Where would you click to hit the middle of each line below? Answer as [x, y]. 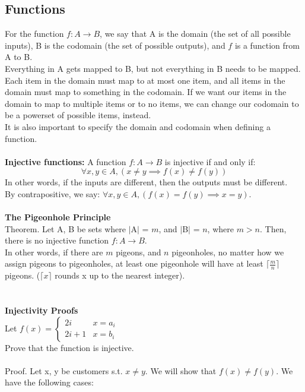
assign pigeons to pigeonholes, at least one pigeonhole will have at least [134, 263]
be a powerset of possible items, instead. [78, 115]
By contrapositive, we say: [53, 193]
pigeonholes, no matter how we [228, 252]
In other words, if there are [54, 252]
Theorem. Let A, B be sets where [65, 228]
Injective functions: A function [66, 161]
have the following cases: [49, 382]
